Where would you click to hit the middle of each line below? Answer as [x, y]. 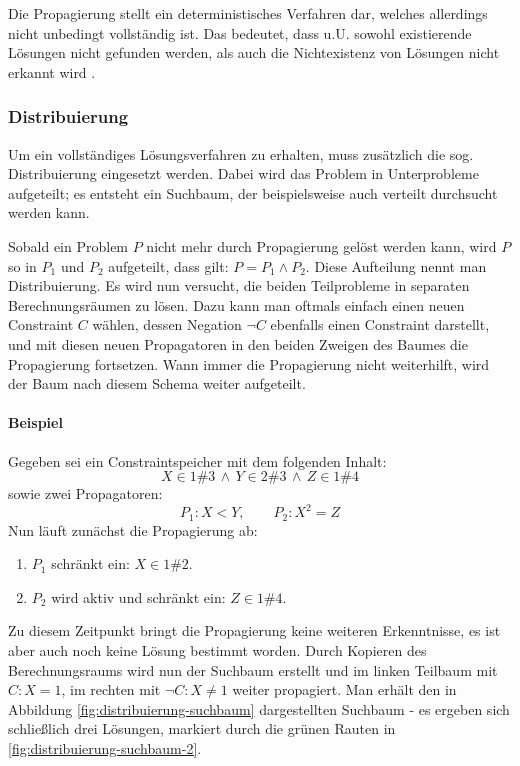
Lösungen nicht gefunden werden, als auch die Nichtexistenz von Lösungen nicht [254, 52]
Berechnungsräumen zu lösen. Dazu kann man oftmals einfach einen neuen [236, 304]
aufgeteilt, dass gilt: [168, 265]
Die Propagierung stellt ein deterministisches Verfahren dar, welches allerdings [248, 13]
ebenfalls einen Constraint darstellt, [380, 324]
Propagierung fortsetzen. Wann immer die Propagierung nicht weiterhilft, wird [249, 363]
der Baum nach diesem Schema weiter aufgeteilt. [157, 383]
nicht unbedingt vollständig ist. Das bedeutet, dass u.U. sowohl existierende [240, 32]
